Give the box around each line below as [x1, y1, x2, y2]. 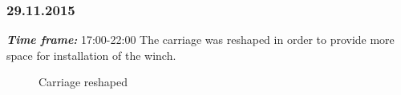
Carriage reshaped [38, 73, 128, 90]
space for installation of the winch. [6, 46, 176, 63]
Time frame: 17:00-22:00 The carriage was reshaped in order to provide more [6, 31, 395, 48]
